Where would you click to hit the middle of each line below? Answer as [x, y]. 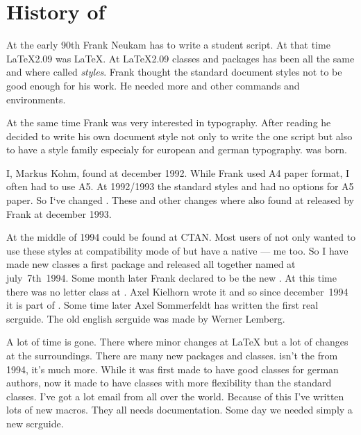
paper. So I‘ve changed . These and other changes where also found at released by [180, 200]
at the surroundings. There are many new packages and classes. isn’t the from [172, 355]
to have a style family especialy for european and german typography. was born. [177, 150]
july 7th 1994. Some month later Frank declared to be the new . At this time [171, 278]
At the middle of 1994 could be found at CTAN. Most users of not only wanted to [181, 237]
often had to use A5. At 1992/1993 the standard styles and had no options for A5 [180, 186]
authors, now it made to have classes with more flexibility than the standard [169, 383]
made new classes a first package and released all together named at [151, 264]
